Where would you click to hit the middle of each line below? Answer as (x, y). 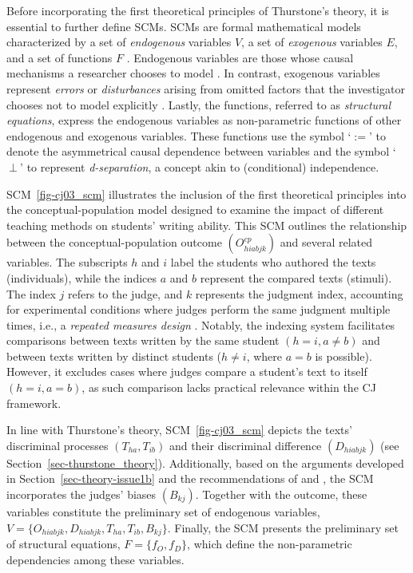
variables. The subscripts (67, 262)
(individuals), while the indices (82, 277)
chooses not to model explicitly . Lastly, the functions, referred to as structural (199, 104)
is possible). (344, 356)
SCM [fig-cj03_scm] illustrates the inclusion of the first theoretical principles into (206, 194)
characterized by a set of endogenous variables (119, 42)
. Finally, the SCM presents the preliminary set (283, 527)
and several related (326, 242)
